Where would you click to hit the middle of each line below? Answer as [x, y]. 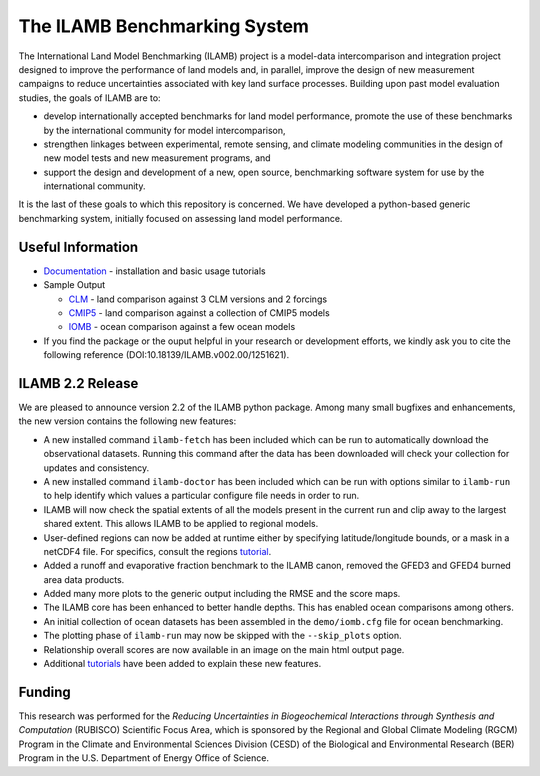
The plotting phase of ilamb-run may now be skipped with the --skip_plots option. [222, 636]
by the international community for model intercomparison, [164, 130]
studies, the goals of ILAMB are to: [89, 97]
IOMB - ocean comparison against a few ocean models [182, 327]
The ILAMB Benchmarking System [164, 26]
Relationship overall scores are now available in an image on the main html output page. [224, 649]
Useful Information [78, 246]
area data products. [84, 579]
